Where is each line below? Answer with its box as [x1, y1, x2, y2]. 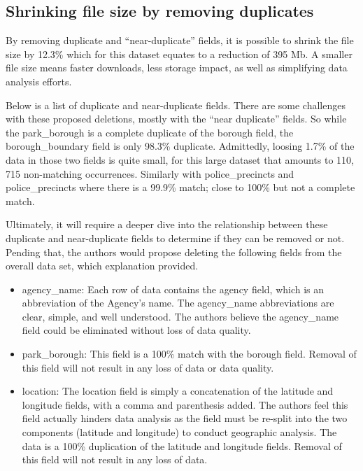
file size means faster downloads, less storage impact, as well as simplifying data [6, 60, 348, 75]
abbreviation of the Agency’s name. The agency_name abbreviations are [22, 295, 334, 310]
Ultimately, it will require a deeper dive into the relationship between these [6, 217, 328, 232]
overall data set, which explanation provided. [6, 258, 199, 273]
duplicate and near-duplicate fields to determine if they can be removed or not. [6, 230, 345, 245]
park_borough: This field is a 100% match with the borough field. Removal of [22, 346, 357, 361]
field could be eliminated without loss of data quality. [22, 323, 251, 337]
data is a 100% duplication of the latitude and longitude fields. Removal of [22, 438, 342, 453]
